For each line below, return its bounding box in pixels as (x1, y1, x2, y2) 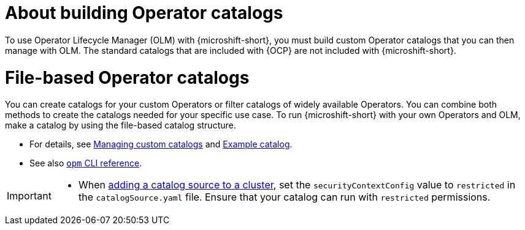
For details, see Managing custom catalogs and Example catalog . (29, 139, 293, 150)
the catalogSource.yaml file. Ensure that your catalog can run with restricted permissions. (78, 191, 491, 204)
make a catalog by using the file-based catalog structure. (5, 120, 236, 131)
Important (7, 190, 52, 202)
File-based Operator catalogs (5, 67, 250, 88)
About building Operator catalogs (5, 2, 283, 23)
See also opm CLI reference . (29, 158, 142, 169)
